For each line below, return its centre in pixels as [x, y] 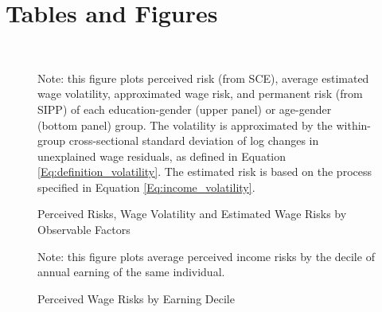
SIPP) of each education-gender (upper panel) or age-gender [185, 109]
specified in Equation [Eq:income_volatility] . [146, 187]
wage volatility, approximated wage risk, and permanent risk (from [200, 94]
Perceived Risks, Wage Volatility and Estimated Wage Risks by [192, 214]
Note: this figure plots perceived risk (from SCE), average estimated [203, 78]
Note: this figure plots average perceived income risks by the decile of [206, 256]
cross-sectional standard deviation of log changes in [194, 140]
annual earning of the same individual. [131, 272]
